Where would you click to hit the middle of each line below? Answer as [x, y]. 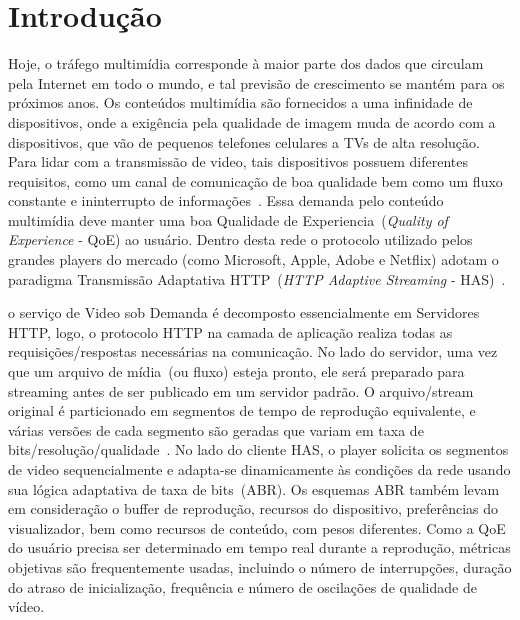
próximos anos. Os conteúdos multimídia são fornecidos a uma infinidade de [240, 102]
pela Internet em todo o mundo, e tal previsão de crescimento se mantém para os [256, 82]
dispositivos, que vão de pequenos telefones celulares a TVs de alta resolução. [244, 141]
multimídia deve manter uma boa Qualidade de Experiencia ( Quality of [228, 219]
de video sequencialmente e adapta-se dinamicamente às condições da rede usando [259, 469]
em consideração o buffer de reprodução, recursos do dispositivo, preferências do [253, 508]
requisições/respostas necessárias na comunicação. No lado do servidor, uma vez [253, 351]
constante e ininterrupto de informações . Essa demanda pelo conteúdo [226, 200]
